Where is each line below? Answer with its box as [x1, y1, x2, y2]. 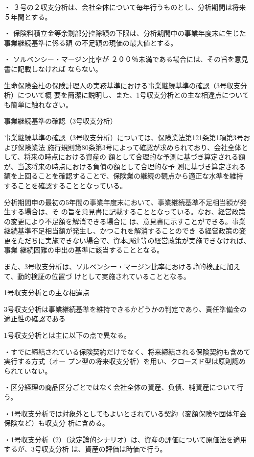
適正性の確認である [4, 313, 66, 324]
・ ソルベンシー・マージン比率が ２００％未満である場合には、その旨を [4, 54, 234, 64]
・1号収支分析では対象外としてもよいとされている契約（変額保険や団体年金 [4, 408, 247, 418]
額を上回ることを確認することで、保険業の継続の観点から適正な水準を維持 [4, 171, 244, 181]
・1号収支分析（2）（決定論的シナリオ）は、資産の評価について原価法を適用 [4, 434, 247, 444]
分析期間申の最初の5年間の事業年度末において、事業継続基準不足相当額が [4, 197, 240, 207]
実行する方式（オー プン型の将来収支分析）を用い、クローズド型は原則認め [4, 356, 246, 366]
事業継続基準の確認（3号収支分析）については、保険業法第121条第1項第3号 [4, 132, 244, 142]
